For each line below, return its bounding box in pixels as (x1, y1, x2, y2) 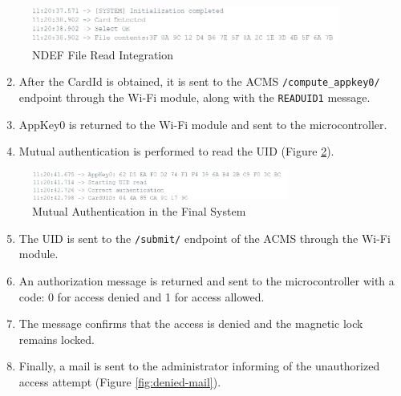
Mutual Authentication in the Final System (32, 203, 246, 220)
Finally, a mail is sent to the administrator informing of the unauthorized (18, 358, 380, 374)
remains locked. (18, 330, 95, 347)
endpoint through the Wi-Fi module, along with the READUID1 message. (18, 88, 371, 105)
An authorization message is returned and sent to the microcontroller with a (18, 272, 395, 289)
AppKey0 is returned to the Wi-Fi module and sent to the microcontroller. (18, 115, 387, 132)
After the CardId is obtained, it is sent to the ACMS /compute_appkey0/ (18, 73, 380, 90)
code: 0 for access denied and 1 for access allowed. (18, 288, 265, 305)
